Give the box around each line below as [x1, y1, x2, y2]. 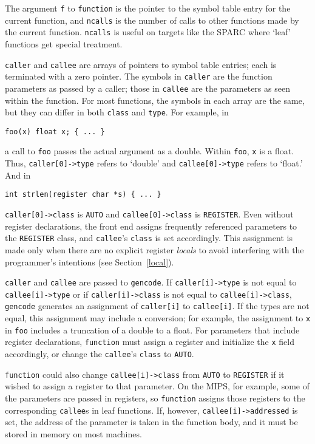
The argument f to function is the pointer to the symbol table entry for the [5, 2, 291, 14]
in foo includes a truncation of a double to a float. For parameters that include [5, 323, 300, 336]
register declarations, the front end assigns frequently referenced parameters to [5, 219, 297, 232]
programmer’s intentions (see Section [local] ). [5, 255, 174, 268]
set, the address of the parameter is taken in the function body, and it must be [5, 415, 298, 428]
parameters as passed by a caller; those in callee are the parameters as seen [5, 81, 290, 94]
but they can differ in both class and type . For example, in [5, 106, 229, 118]
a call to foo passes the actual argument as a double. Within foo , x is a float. [5, 145, 294, 157]
